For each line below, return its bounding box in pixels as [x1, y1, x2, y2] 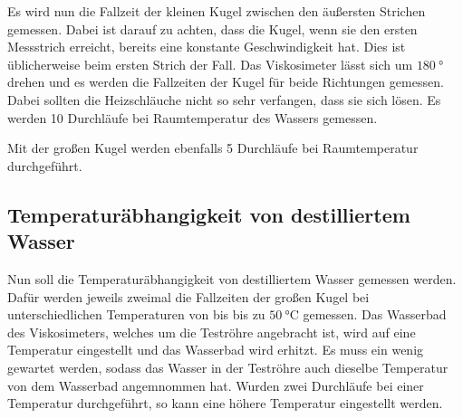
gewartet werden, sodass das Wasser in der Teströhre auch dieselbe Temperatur [7, 357, 449, 376]
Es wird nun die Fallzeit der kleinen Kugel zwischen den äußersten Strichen [7, 2, 426, 20]
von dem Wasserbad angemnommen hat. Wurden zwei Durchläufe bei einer [7, 375, 424, 394]
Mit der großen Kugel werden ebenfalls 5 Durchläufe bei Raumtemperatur [7, 138, 419, 157]
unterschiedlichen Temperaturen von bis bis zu [7, 305, 265, 324]
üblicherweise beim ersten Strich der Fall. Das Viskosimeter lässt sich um [7, 54, 413, 73]
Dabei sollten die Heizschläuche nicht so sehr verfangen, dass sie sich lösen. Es [7, 90, 441, 109]
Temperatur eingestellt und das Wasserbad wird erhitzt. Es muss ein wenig [7, 340, 424, 359]
